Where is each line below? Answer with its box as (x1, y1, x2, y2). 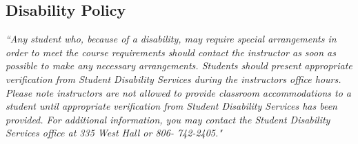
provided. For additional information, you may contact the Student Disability (6, 112, 330, 126)
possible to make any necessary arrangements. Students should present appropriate (6, 58, 352, 73)
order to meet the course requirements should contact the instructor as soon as (6, 45, 336, 59)
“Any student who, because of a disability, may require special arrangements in (6, 32, 337, 46)
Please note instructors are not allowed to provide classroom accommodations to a (6, 85, 351, 99)
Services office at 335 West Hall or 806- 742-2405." (6, 125, 222, 140)
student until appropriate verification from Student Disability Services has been (6, 99, 337, 113)
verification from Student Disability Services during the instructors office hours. (6, 71, 341, 86)
